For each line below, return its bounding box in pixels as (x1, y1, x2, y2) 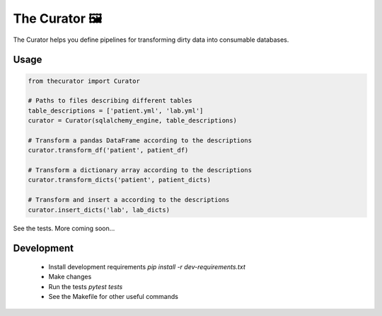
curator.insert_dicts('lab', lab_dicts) (28, 205, 170, 214)
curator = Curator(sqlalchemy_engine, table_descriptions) (28, 117, 237, 125)
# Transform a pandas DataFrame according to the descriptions (28, 136, 253, 145)
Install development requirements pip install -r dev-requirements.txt (48, 263, 245, 271)
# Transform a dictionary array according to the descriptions (28, 167, 253, 174)
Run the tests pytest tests (48, 282, 123, 290)
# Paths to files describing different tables (28, 96, 192, 105)
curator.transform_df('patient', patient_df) (28, 146, 189, 154)
